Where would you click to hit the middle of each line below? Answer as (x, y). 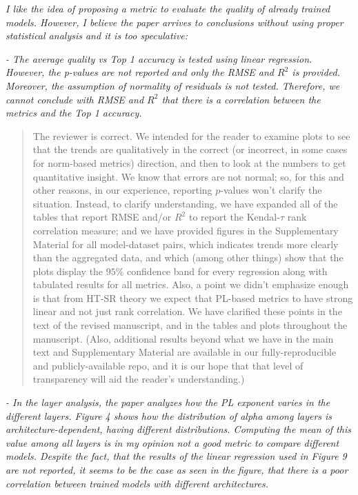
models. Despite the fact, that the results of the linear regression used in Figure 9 (176, 456)
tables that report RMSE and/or (102, 217)
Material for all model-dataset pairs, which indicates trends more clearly (186, 244)
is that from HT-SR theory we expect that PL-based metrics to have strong (193, 297)
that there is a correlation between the (241, 99)
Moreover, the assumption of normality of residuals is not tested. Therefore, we (173, 85)
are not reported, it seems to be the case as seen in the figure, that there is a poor (177, 469)
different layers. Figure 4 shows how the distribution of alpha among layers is (169, 415)
